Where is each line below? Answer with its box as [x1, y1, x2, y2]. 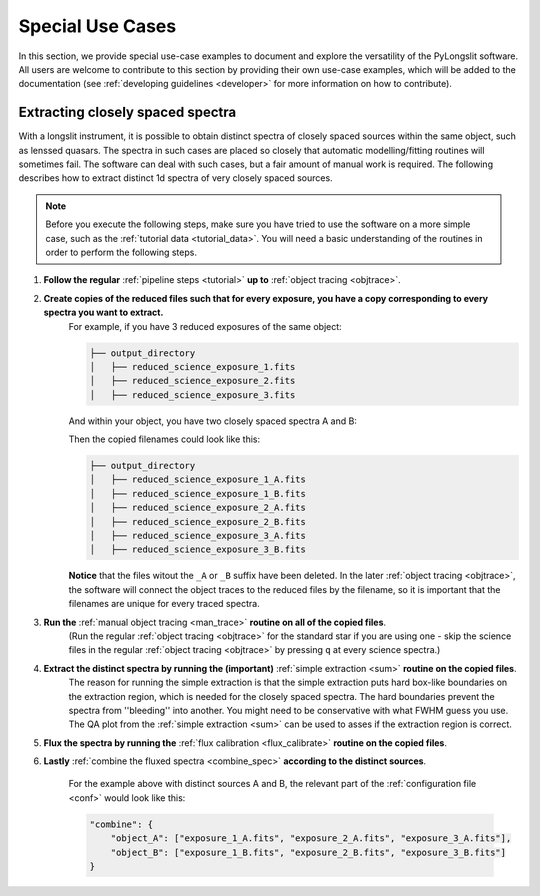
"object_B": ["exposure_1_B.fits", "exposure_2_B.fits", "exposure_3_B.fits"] [110, 846, 507, 858]
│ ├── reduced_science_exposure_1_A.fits [89, 474, 307, 485]
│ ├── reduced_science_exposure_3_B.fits [89, 544, 307, 555]
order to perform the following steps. [45, 246, 197, 258]
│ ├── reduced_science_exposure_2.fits [89, 375, 296, 387]
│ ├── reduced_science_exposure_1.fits [89, 361, 296, 372]
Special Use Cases [18, 15, 177, 37]
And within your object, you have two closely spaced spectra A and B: [68, 415, 357, 427]
